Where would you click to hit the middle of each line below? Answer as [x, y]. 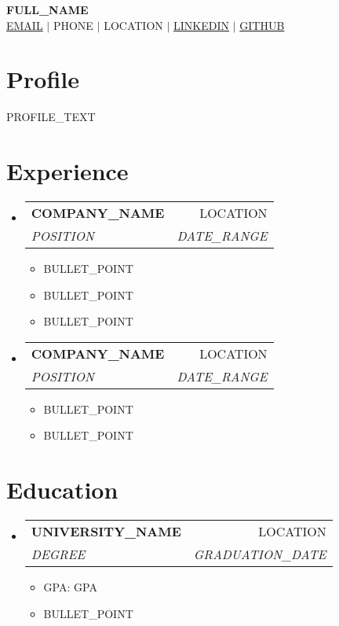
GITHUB [262, 25]
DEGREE [58, 554]
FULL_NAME [47, 9]
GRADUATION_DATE [260, 554]
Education [62, 490]
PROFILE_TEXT [51, 117]
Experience [67, 171]
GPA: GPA [70, 587]
